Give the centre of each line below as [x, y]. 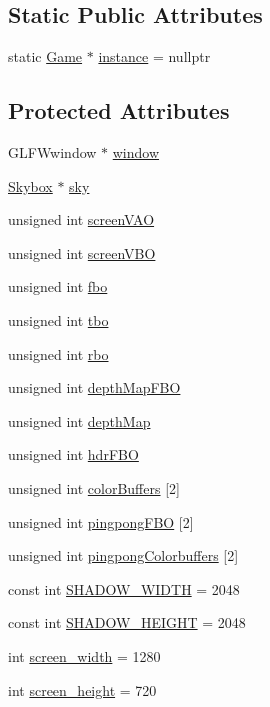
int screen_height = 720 [82, 689]
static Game [45, 56]
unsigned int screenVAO [81, 219]
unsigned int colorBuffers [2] [94, 487]
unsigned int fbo [58, 286]
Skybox [30, 185]
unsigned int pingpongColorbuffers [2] [123, 555]
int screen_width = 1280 [84, 655]
